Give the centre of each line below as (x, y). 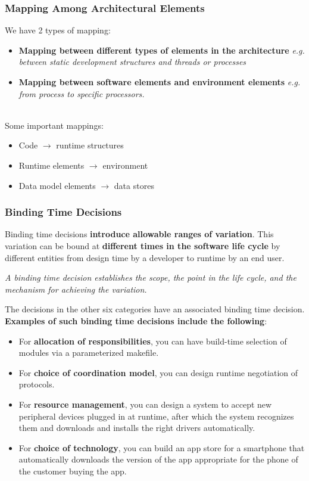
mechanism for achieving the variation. (76, 289)
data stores (134, 185)
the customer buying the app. (73, 471)
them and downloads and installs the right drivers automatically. (137, 428)
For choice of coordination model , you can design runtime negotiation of (158, 372)
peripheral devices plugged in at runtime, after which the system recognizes (156, 416)
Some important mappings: (54, 125)
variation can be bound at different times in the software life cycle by (143, 245)
